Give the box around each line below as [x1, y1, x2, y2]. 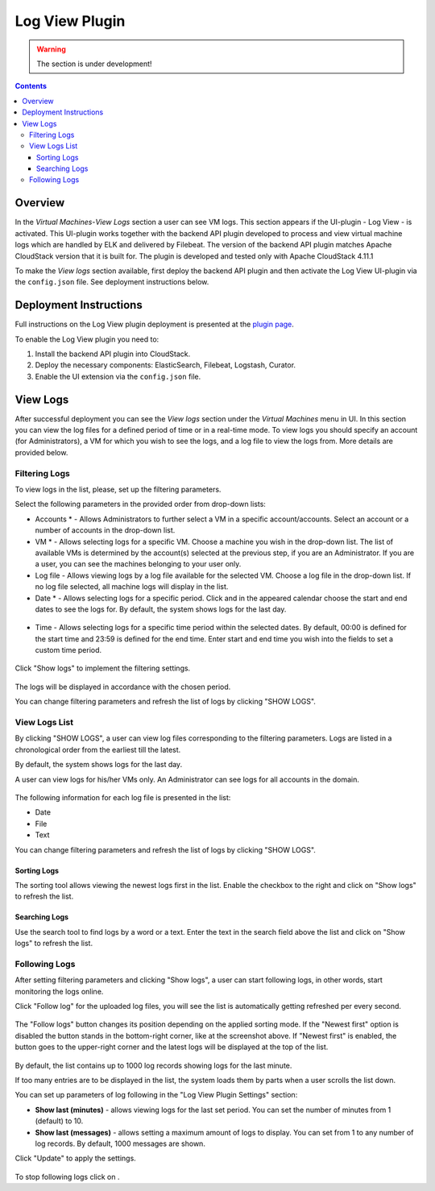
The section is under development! [36, 59, 152, 68]
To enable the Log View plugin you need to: [14, 334, 159, 344]
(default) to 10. [35, 1116, 84, 1126]
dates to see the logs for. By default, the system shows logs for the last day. [35, 604, 287, 614]
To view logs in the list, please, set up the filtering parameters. [14, 484, 222, 494]
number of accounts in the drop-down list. [35, 525, 176, 535]
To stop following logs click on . [14, 1172, 120, 1181]
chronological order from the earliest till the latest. [14, 745, 181, 754]
